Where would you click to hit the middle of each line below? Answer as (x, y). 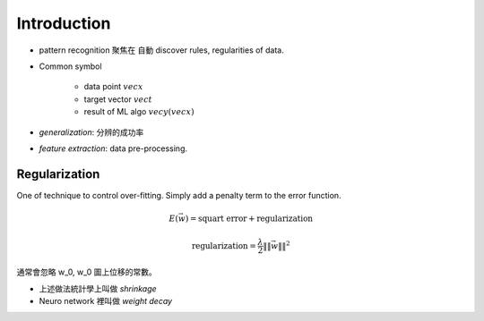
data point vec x (113, 87)
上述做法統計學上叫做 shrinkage (98, 288)
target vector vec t (118, 99)
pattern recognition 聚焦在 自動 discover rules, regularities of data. (161, 50)
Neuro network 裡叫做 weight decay (106, 300)
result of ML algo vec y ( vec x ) (139, 112)
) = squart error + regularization (249, 218)
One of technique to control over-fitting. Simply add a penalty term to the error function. (179, 195)
